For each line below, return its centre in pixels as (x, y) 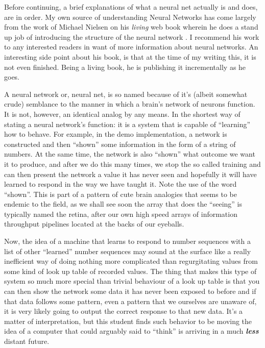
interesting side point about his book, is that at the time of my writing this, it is (130, 56)
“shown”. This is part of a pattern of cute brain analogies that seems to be (121, 194)
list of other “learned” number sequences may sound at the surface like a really (128, 251)
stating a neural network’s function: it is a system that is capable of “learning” (127, 124)
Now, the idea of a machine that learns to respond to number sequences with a (127, 241)
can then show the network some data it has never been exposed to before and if (130, 291)
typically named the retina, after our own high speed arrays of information (121, 214)
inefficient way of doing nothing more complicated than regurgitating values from (131, 261)
